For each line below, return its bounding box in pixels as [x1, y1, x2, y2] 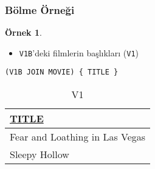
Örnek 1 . [5, 26, 42, 39]
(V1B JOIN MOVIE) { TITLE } [5, 68, 119, 77]
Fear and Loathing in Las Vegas [10, 130, 146, 144]
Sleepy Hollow [10, 147, 69, 162]
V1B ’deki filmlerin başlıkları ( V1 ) [19, 46, 139, 59]
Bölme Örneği [5, 2, 75, 17]
